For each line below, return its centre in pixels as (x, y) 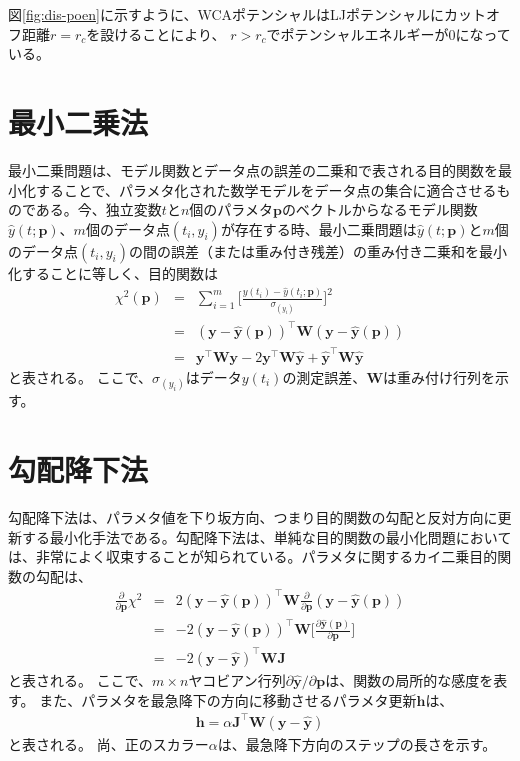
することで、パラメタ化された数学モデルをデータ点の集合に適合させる (266, 189)
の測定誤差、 (324, 377)
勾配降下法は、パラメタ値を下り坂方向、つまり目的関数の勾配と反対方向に (253, 516)
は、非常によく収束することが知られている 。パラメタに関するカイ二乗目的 (253, 556)
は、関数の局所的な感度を (409, 679)
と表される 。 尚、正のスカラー (108, 743)
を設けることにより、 (156, 33)
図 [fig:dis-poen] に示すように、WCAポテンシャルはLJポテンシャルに (226, 14)
